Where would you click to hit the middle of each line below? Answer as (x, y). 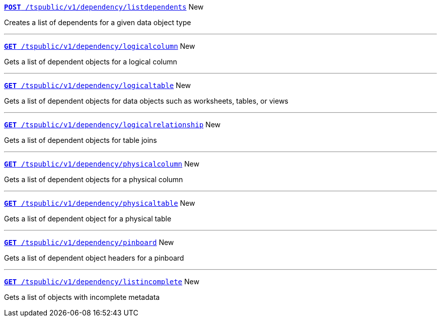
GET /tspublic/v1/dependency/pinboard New (89, 242)
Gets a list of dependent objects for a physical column (94, 179)
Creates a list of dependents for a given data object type (98, 22)
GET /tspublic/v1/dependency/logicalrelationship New (113, 125)
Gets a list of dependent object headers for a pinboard (94, 258)
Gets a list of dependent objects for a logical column (91, 62)
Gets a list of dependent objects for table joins (81, 140)
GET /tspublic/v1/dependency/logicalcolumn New (100, 46)
